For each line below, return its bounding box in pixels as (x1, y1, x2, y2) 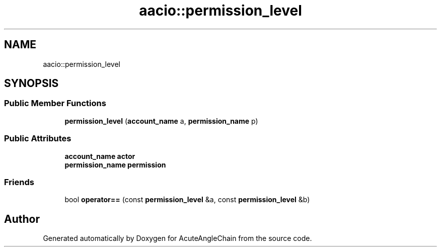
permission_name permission (64, 160, 166, 169)
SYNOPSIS (4, 77, 59, 90)
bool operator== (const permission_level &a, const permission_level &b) (64, 195, 310, 204)
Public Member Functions (4, 98, 106, 109)
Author (4, 212, 40, 225)
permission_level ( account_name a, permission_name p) (64, 116, 258, 125)
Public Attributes (4, 133, 71, 144)
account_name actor (64, 151, 135, 160)
